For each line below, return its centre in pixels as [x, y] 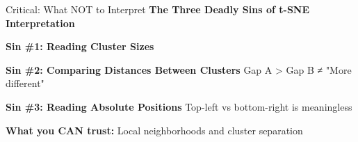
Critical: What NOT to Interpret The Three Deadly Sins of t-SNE [158, 9]
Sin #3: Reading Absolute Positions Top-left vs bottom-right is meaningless [179, 106]
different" [25, 83]
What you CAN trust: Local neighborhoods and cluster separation [154, 130]
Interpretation [40, 23]
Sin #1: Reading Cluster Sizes [80, 46]
